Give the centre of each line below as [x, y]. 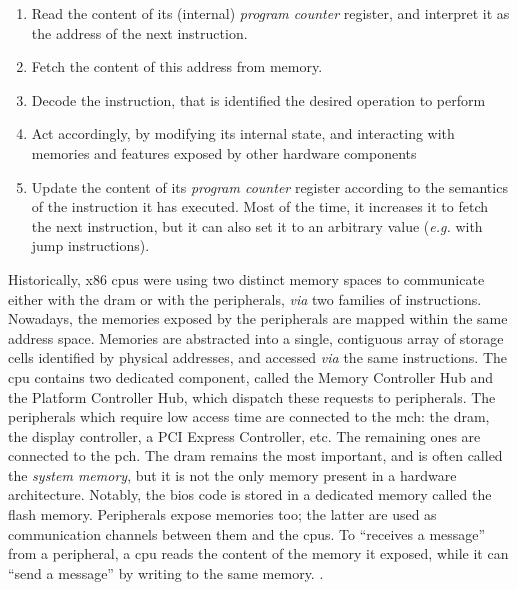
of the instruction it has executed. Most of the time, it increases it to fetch [259, 206]
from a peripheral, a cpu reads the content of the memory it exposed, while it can [258, 553]
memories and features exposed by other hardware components [224, 152]
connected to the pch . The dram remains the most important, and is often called [255, 455]
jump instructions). [90, 245]
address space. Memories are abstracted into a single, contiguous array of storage [256, 337]
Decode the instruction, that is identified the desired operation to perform [258, 99]
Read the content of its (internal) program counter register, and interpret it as [270, 13]
